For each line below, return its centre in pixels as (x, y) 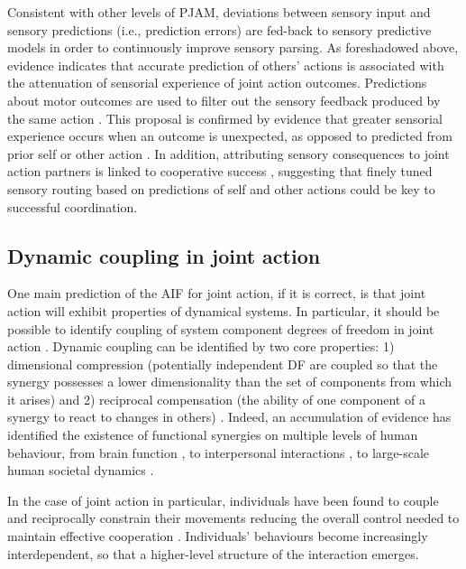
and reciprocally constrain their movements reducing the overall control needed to (233, 518)
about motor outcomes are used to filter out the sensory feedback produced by (224, 100)
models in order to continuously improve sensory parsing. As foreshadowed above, (233, 47)
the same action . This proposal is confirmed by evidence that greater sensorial (225, 118)
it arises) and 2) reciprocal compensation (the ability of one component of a (216, 399)
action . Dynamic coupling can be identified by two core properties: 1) (201, 346)
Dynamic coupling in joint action (164, 255)
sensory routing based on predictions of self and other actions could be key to (221, 188)
